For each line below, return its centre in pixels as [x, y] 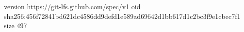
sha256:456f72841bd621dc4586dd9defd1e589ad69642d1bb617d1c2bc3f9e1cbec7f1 [122, 16]
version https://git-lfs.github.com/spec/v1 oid [72, 6]
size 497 [16, 25]
